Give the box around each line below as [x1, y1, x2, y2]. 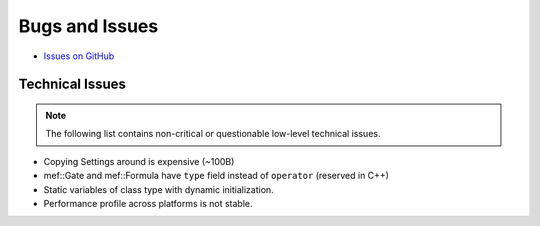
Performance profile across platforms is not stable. [43, 197, 254, 209]
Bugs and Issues [18, 15, 159, 37]
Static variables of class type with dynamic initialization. [43, 183, 274, 195]
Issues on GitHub [43, 50, 115, 62]
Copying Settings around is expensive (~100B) [43, 155, 235, 167]
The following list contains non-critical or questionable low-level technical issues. [45, 128, 381, 140]
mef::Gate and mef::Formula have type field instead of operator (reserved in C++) [43, 170, 390, 182]
